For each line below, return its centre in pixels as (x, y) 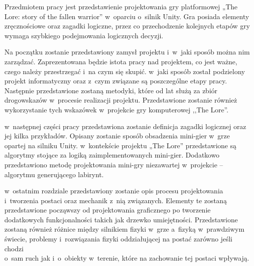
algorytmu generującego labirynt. (54, 174)
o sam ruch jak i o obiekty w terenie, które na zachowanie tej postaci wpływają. (127, 258)
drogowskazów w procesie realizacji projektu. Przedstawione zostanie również (121, 100)
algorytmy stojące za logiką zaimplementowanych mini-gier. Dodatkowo (112, 155)
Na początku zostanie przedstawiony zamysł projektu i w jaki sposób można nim (127, 52)
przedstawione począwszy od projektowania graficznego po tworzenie (108, 210)
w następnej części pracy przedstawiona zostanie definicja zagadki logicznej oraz (125, 126)
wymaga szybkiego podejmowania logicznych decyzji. (84, 35)
